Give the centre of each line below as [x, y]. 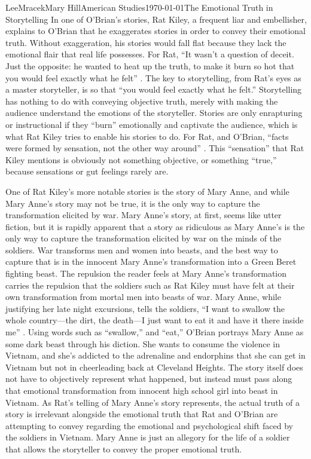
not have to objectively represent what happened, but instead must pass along [149, 379]
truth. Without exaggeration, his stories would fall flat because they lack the [146, 42]
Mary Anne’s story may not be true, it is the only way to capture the [133, 203]
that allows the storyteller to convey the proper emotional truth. [124, 449]
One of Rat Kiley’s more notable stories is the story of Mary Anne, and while [147, 191]
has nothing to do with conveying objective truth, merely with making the [142, 101]
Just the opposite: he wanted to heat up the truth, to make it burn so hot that [150, 65]
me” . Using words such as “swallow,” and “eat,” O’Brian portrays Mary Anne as [155, 332]
